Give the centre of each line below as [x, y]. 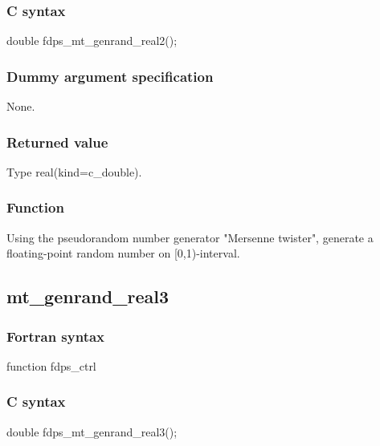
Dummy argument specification [110, 76]
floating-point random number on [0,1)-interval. [123, 253]
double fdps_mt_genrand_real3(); [92, 431]
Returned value [57, 142]
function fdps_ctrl [51, 365]
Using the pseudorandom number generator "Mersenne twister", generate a [190, 237]
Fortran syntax [56, 336]
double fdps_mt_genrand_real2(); [92, 41]
